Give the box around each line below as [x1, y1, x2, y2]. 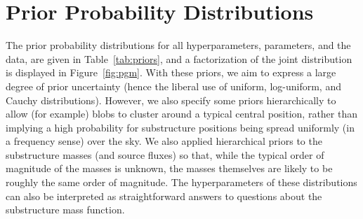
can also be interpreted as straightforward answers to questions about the [6, 188, 322, 203]
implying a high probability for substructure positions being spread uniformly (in [6, 120, 355, 134]
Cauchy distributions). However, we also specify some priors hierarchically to [6, 92, 336, 107]
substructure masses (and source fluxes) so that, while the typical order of [6, 147, 324, 162]
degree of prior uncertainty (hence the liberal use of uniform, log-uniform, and [6, 78, 341, 93]
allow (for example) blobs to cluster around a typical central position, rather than [6, 106, 358, 121]
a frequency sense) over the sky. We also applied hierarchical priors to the [6, 134, 322, 148]
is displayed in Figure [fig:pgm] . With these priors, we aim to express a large [6, 65, 336, 80]
